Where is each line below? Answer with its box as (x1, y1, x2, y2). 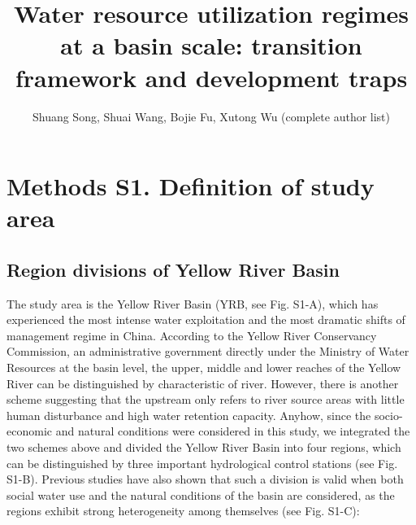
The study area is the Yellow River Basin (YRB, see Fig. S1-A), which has (6, 295, 379, 312)
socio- (374, 406, 403, 423)
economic (6, 422, 52, 440)
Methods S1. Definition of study (6, 169, 375, 203)
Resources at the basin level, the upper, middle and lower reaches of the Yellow (6, 359, 401, 376)
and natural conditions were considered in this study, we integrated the (55, 422, 410, 440)
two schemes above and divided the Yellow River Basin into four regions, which (6, 439, 401, 456)
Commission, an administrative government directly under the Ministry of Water (6, 343, 409, 360)
